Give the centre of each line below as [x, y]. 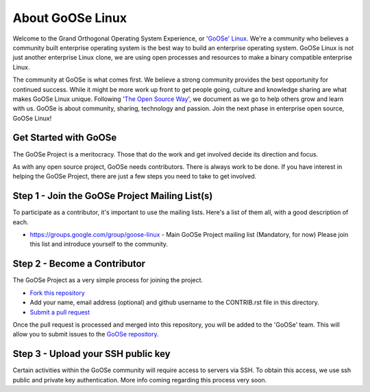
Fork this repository [57, 292]
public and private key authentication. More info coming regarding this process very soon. [140, 380]
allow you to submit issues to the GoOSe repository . [86, 334]
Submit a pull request [60, 312]
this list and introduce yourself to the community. [99, 244]
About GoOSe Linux [70, 18]
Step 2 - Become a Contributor [79, 264]
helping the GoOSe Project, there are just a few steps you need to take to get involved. [135, 176]
